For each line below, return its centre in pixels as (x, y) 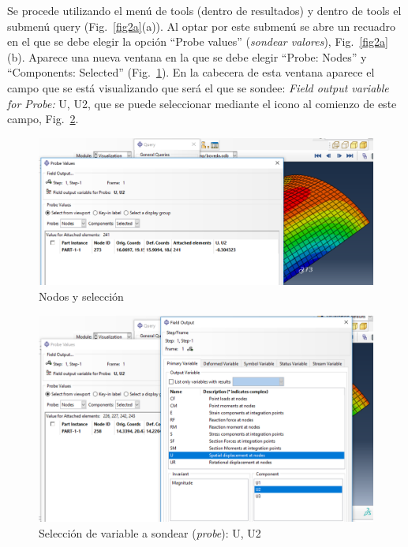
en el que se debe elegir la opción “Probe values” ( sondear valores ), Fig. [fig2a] (198, 41)
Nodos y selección (81, 296)
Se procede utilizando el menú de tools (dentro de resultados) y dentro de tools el (204, 10)
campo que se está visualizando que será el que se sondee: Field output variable (198, 87)
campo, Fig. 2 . (43, 119)
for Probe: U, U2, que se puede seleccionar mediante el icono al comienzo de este (202, 103)
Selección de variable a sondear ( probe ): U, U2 (150, 532)
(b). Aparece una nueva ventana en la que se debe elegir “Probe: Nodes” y (187, 56)
